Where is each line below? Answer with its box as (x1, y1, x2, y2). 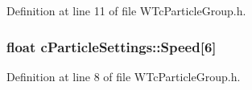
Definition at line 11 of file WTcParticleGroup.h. (6, 2, 246, 18)
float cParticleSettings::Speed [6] (6, 36, 217, 56)
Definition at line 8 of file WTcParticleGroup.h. (6, 67, 241, 84)
